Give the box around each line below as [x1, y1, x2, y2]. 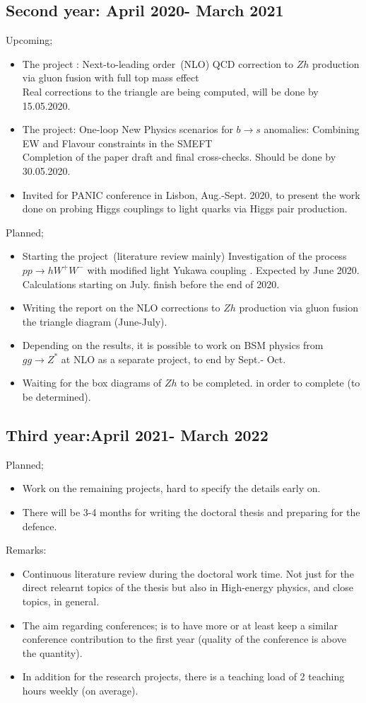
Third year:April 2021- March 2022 [6, 424, 268, 446]
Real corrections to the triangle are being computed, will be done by [22, 84, 319, 98]
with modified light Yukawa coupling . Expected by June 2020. [87, 262, 360, 277]
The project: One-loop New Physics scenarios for [22, 122, 233, 137]
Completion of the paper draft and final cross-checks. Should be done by [22, 149, 336, 164]
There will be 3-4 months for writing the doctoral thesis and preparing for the [22, 505, 360, 520]
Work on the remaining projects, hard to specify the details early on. [22, 481, 321, 496]
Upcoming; [6, 33, 53, 47]
